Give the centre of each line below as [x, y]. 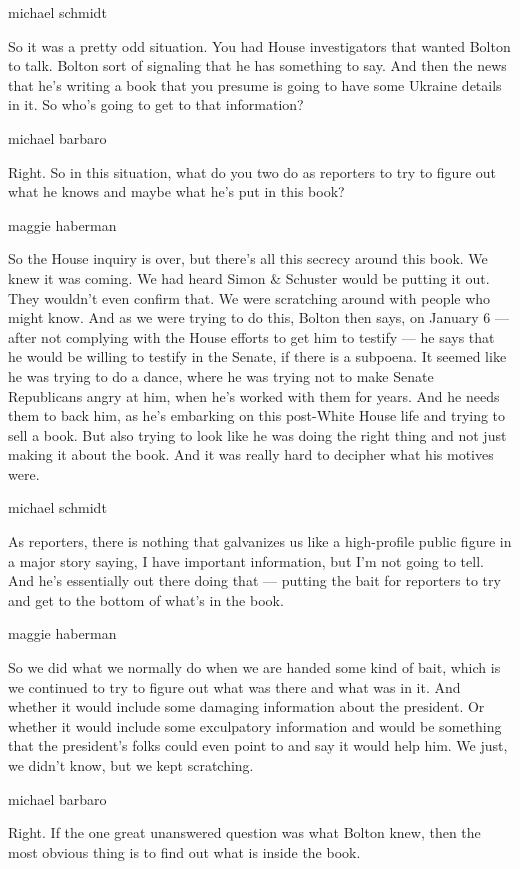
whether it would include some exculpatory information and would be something [255, 725]
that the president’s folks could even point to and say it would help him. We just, [258, 745]
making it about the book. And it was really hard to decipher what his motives [251, 454]
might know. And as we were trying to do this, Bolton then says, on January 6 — [258, 317]
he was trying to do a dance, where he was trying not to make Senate [221, 375]
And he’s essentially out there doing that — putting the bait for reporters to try [254, 580]
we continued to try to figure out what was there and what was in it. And [234, 686]
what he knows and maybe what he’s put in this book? [176, 191]
